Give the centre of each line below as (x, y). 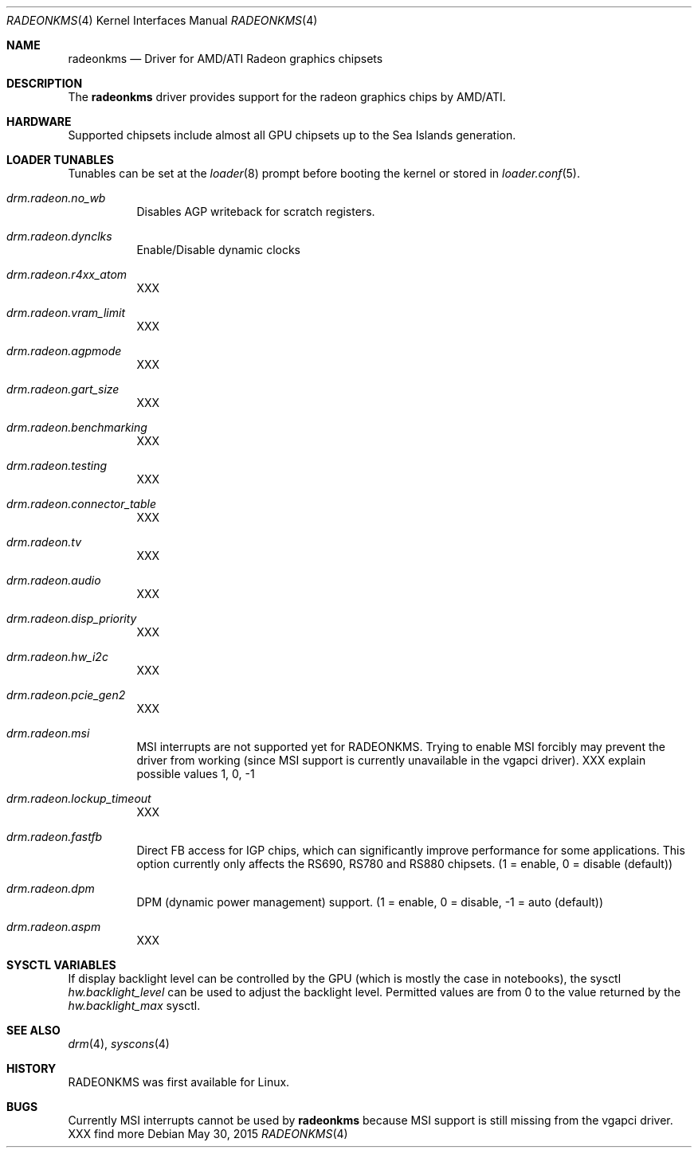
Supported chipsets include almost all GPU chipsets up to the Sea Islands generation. (292, 135)
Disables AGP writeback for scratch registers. (256, 211)
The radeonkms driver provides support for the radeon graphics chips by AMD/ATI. (287, 97)
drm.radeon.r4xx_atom (67, 274)
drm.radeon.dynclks (59, 236)
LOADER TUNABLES (60, 160)
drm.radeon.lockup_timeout (79, 798)
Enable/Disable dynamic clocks (219, 250)
